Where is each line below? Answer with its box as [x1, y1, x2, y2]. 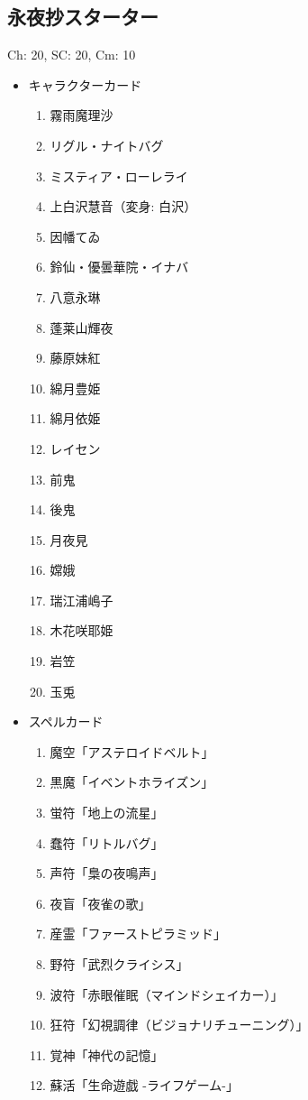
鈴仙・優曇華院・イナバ [50, 257, 189, 276]
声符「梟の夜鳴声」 [50, 864, 164, 883]
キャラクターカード [28, 75, 142, 94]
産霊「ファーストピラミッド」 [50, 924, 226, 943]
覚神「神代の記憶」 [50, 1045, 164, 1064]
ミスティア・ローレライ [50, 166, 188, 185]
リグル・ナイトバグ [50, 135, 164, 154]
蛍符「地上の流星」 [50, 803, 164, 822]
